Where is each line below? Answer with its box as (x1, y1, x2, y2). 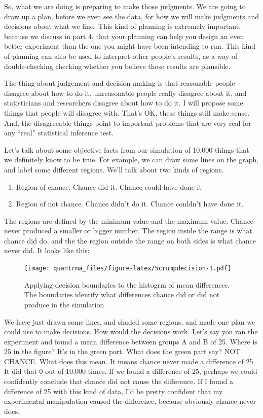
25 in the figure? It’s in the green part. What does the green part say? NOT (4, 346, 241, 357)
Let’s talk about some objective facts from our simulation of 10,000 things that (4, 144, 249, 155)
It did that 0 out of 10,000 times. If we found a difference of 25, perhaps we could (4, 366, 257, 376)
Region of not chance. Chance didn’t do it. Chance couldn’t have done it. (16, 198, 244, 209)
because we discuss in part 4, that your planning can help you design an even (4, 30, 244, 41)
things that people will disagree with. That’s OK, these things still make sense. (4, 107, 250, 118)
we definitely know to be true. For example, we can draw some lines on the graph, (4, 154, 259, 165)
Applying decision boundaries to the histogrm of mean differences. (24, 279, 230, 290)
